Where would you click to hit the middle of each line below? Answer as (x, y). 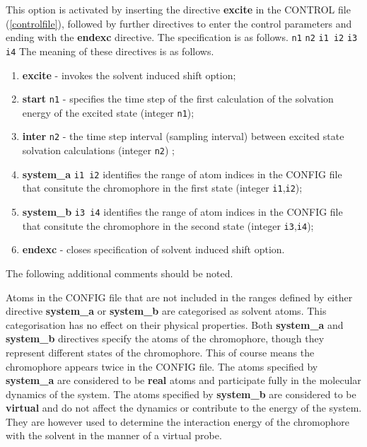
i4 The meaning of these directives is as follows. (110, 51)
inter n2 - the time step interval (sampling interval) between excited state (183, 136)
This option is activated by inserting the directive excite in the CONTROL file (178, 9)
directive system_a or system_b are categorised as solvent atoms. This (166, 311)
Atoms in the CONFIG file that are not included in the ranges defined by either (179, 297)
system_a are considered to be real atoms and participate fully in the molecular (183, 380)
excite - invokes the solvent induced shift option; (129, 75)
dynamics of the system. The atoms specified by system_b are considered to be (181, 394)
